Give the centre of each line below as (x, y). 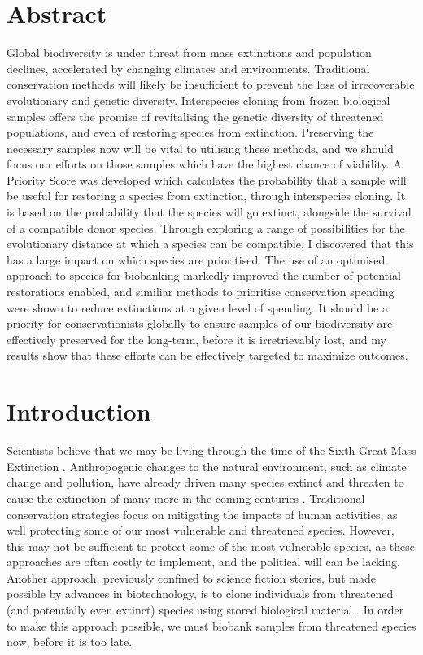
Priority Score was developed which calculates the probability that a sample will (207, 179)
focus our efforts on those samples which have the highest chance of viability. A (204, 164)
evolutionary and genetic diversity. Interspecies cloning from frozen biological (198, 100)
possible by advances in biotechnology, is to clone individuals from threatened (200, 594)
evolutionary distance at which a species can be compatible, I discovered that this (210, 244)
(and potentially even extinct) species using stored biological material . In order (205, 610)
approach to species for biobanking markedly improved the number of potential (204, 275)
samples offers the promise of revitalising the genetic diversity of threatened (195, 116)
